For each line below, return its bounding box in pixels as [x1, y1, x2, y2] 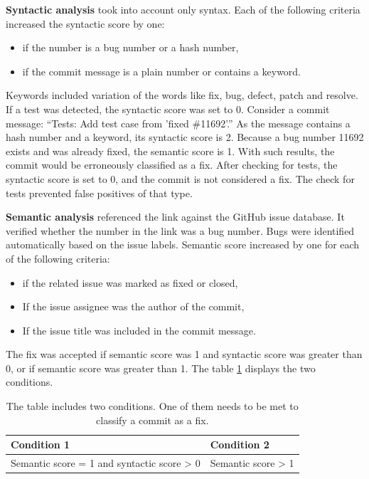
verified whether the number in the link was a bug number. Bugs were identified [6, 223, 355, 238]
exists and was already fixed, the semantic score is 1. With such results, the [6, 143, 335, 158]
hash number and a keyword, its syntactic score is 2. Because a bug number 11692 [6, 130, 364, 144]
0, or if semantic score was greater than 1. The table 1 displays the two [6, 360, 316, 375]
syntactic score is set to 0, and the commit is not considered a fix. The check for [6, 171, 355, 186]
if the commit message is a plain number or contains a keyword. [22, 63, 301, 78]
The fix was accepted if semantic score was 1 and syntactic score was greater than [6, 347, 363, 362]
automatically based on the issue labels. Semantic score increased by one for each [6, 237, 360, 252]
